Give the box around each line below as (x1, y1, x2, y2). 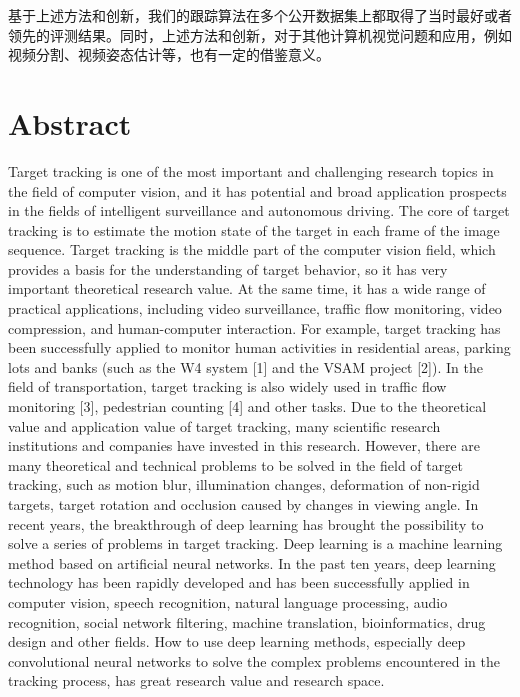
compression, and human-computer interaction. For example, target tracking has (8, 317, 501, 338)
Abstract (8, 102, 132, 143)
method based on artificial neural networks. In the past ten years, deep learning (8, 552, 496, 573)
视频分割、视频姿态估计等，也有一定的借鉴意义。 (8, 44, 330, 65)
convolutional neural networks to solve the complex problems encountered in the (8, 650, 500, 671)
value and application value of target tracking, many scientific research (8, 415, 441, 436)
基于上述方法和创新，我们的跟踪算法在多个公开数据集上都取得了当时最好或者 (8, 5, 512, 25)
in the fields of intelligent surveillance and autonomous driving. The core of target (8, 200, 510, 221)
